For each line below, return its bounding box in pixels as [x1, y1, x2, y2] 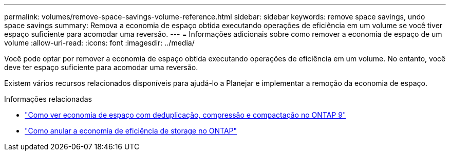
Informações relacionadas [4, 95, 92, 103]
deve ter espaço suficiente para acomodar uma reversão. [4, 63, 198, 72]
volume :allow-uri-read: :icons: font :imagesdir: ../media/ [4, 38, 195, 47]
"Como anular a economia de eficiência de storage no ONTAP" [25, 126, 237, 135]
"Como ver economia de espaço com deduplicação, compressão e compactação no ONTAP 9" [25, 110, 346, 119]
